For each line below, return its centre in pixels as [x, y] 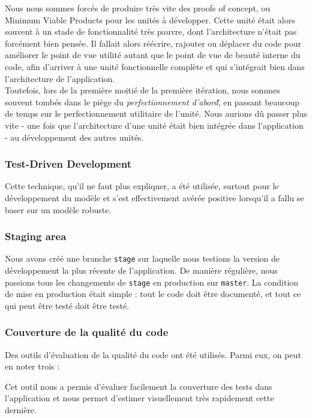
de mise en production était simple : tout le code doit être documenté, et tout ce [153, 294]
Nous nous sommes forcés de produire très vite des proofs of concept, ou [138, 8]
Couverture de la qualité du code [87, 332]
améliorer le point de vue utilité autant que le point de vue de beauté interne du [153, 55]
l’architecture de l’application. [60, 78]
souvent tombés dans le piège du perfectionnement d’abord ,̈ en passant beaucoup [152, 102]
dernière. [21, 410]
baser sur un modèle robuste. [58, 209]
